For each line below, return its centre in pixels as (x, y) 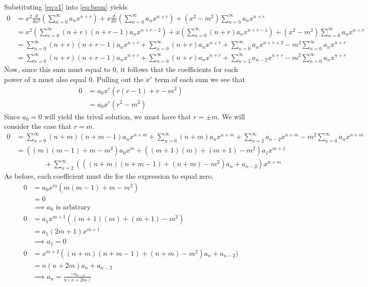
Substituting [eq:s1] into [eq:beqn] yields (66, 7)
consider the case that (38, 126)
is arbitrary (73, 207)
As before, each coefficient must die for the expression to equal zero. (109, 176)
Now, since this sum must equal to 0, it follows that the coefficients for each (121, 69)
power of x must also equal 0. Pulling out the (74, 79)
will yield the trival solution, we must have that (118, 116)
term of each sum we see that (200, 79)
